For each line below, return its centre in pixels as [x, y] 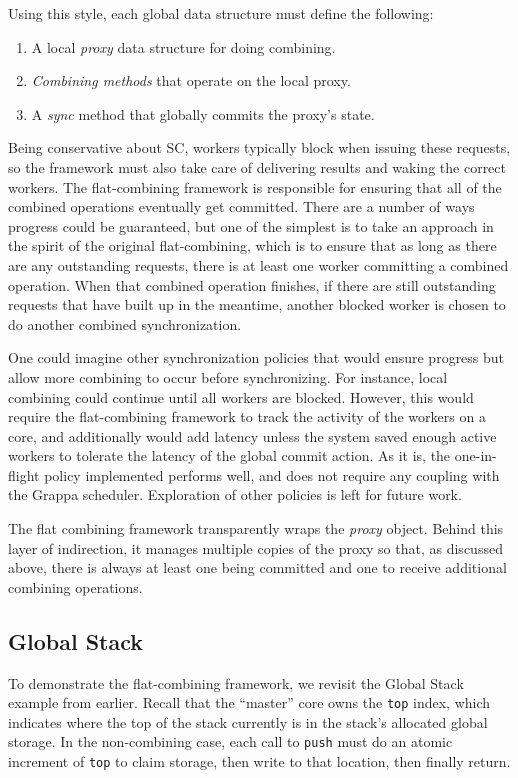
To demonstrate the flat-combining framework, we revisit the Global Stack [236, 682]
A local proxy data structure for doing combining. [183, 46]
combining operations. [75, 586]
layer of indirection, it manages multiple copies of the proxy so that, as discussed [255, 547]
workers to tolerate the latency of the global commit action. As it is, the [229, 455]
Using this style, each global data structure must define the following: [221, 13]
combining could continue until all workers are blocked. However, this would [241, 396]
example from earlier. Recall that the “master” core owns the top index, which [249, 702]
